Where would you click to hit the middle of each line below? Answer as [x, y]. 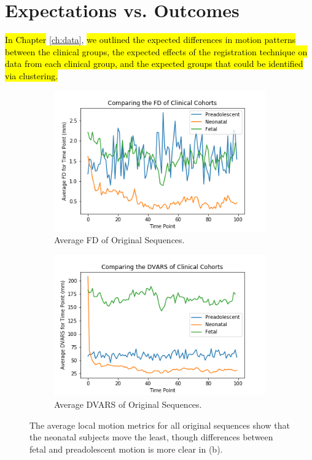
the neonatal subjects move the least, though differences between [151, 437]
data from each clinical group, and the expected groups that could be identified [154, 64]
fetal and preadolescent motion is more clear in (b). [126, 449]
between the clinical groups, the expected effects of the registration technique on [156, 51]
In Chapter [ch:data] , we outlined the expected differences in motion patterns [150, 40]
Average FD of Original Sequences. [119, 240]
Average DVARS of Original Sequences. [128, 404]
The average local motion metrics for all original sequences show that [160, 425]
